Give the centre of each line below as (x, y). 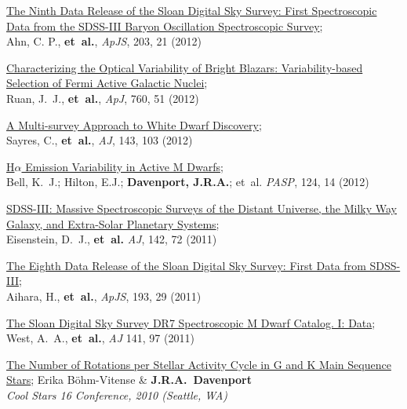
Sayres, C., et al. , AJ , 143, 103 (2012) (100, 140)
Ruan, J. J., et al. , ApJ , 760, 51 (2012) (103, 98)
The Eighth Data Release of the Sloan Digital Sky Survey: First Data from (186, 265)
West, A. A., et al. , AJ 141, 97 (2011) (100, 338)
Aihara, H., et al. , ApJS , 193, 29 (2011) (104, 296)
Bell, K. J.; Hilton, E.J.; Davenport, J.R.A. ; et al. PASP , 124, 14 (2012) (188, 182)
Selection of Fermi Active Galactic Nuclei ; (107, 83)
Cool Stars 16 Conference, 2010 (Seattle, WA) (117, 394)
